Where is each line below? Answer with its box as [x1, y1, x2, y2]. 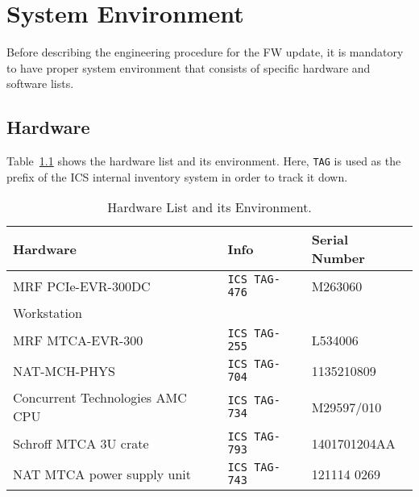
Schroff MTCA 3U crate [13, 433, 149, 453]
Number [311, 248, 365, 268]
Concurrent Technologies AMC [13, 388, 187, 407]
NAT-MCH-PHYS [13, 361, 115, 380]
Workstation [13, 303, 82, 323]
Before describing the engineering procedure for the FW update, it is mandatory [6, 44, 404, 61]
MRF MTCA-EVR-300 [13, 330, 143, 349]
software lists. [6, 75, 74, 92]
